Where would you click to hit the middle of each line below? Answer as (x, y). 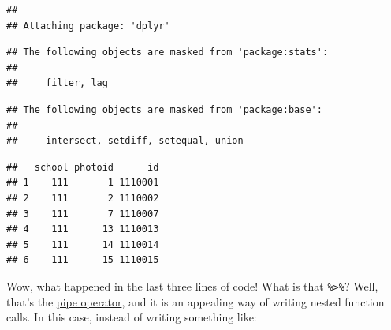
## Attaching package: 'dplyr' (88, 26)
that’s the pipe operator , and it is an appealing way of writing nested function (195, 301)
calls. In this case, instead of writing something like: (132, 317)
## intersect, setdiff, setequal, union (125, 141)
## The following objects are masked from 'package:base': (164, 109)
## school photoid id (83, 167)
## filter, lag (57, 83)
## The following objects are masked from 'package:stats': (168, 52)
